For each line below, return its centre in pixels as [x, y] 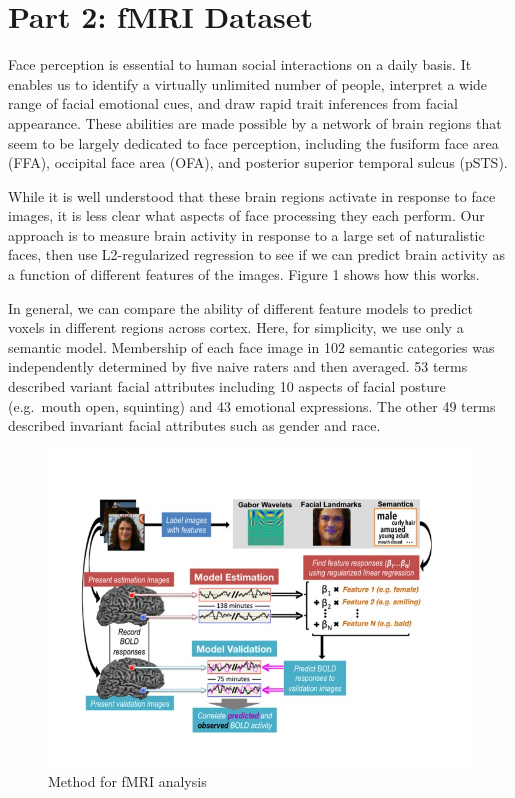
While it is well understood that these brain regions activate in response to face [252, 195]
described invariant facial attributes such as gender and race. [194, 425]
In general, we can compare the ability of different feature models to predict [240, 307]
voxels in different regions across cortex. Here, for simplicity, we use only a [236, 327]
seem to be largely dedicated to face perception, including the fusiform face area [253, 142]
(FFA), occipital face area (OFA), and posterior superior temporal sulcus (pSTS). [258, 162]
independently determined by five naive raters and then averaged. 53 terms [238, 366]
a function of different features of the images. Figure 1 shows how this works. [244, 274]
